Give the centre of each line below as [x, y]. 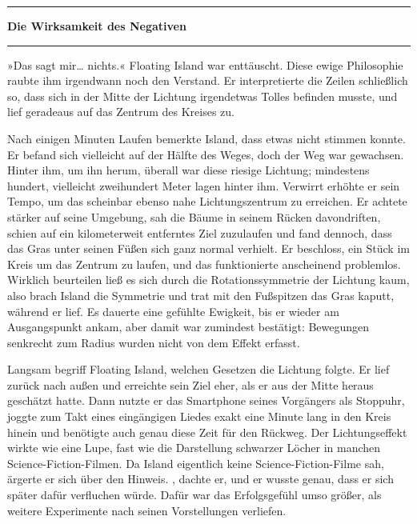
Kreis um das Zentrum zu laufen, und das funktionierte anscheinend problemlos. [204, 264]
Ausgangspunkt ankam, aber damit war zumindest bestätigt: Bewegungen [188, 327]
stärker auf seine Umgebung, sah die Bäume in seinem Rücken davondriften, [194, 216]
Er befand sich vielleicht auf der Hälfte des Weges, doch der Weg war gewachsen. [206, 154]
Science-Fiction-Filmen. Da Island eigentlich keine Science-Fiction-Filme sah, [196, 463]
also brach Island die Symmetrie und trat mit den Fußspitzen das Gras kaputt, [201, 295]
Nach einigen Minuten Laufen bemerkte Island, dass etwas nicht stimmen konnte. [206, 138]
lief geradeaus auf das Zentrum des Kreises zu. [121, 112]
